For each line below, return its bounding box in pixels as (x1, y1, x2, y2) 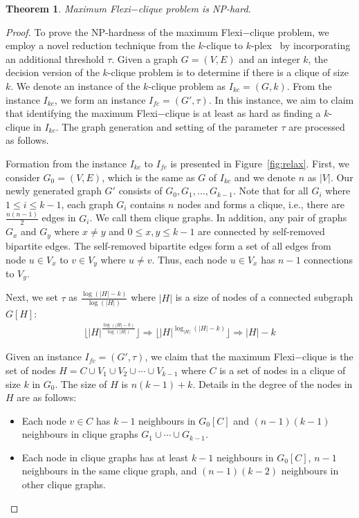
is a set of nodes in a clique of (219, 362, 346, 377)
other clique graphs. (21, 477, 106, 492)
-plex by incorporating (250, 38, 351, 53)
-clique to (203, 38, 243, 53)
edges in (42, 210, 76, 225)
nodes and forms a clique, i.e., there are (177, 196, 344, 211)
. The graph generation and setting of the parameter (55, 119, 278, 133)
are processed (288, 119, 345, 133)
